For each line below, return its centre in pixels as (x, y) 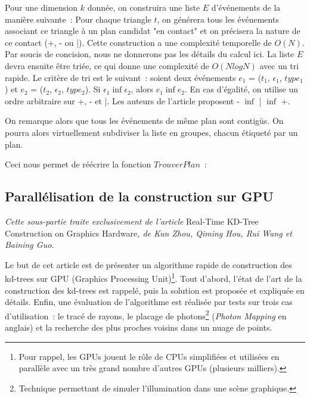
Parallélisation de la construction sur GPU (139, 196)
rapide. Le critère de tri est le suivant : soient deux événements (120, 77)
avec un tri (279, 65)
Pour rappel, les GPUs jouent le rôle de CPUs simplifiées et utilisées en (149, 356)
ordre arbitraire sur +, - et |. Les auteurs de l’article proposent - (122, 100)
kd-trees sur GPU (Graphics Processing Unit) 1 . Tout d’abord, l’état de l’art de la (154, 277)
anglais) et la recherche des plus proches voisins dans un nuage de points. (139, 327)
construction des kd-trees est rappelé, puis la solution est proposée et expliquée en (155, 290)
